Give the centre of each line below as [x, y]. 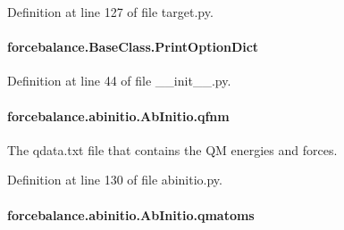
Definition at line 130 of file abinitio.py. [115, 180]
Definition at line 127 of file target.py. [110, 12]
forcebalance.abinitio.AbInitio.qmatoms [131, 214]
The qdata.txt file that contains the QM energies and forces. [172, 149]
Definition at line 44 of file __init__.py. [119, 81]
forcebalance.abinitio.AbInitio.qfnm [118, 115]
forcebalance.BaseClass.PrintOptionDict [133, 47]
